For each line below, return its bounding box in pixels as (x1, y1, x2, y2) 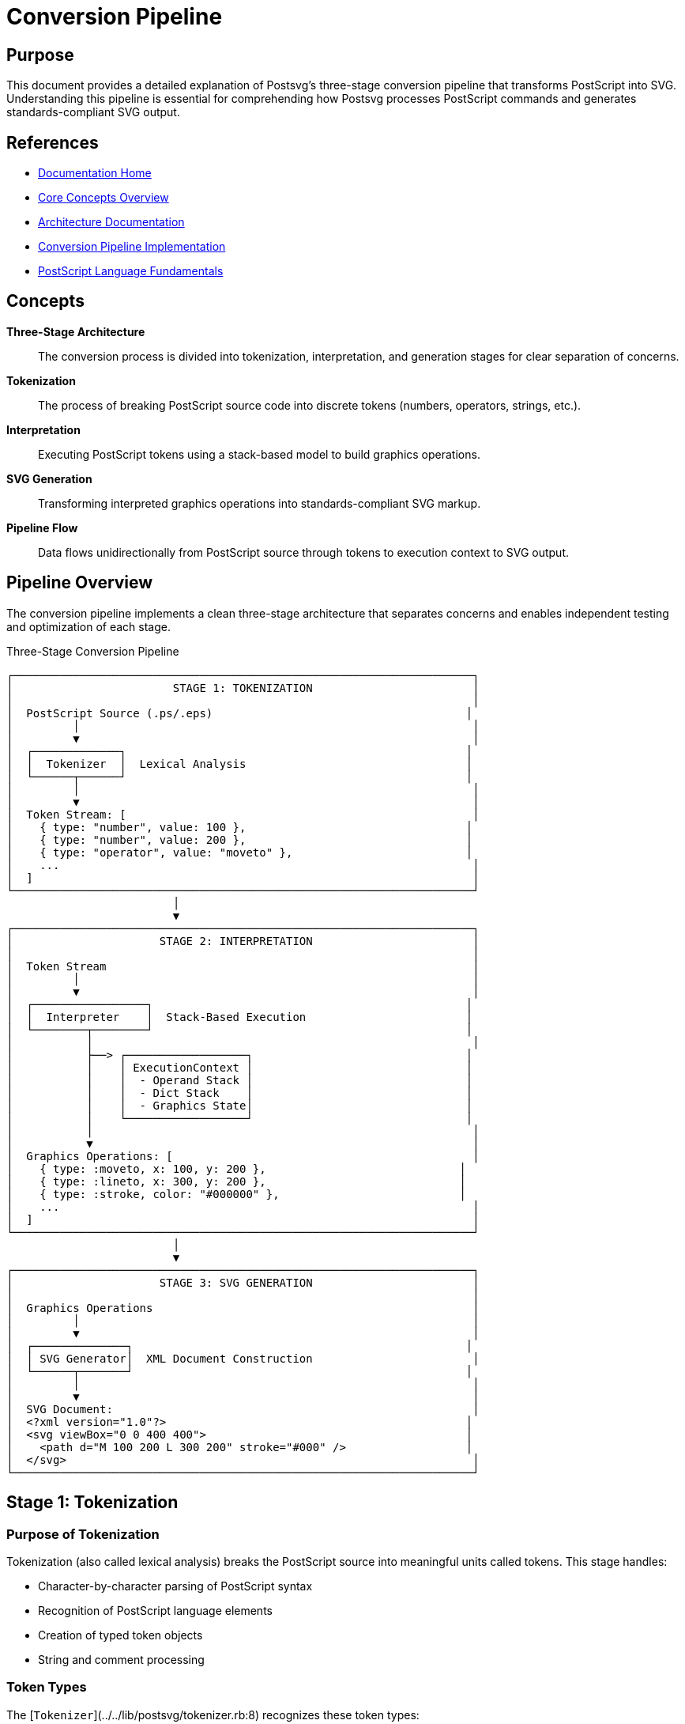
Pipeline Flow (6, 520, 78, 535)
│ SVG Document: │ (6, 1402, 480, 1416)
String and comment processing (38, 1652, 205, 1666)
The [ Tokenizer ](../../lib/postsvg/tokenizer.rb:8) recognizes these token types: (6, 1707, 420, 1722)
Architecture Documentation (38, 215, 185, 229)
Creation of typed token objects (38, 1628, 203, 1642)
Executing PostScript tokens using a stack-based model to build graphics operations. (38, 447, 480, 461)
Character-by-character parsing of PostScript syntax (38, 1578, 313, 1593)
